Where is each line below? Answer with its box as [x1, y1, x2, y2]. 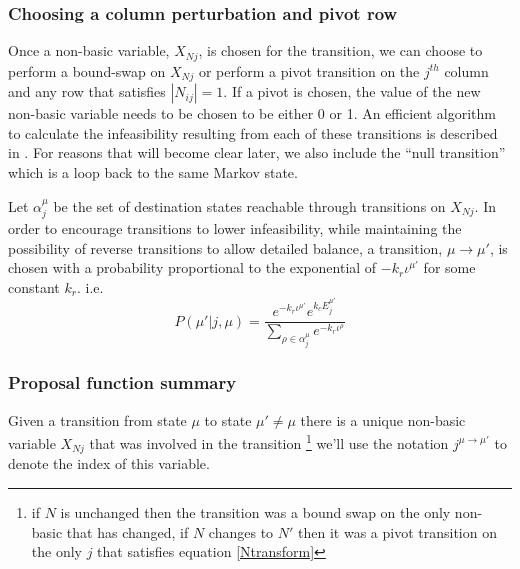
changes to [208, 521, 274, 542]
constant [8, 276, 60, 297]
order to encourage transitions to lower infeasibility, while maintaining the [8, 217, 462, 238]
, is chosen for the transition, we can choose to [198, 40, 483, 61]
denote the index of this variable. [8, 453, 210, 474]
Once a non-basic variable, [8, 40, 170, 61]
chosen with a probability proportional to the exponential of [8, 257, 377, 278]
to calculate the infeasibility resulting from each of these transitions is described [8, 122, 498, 143]
